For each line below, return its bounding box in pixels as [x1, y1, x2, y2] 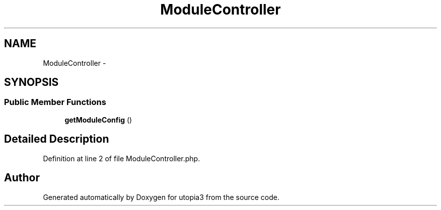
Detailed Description [4, 133, 109, 146]
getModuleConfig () [64, 115, 132, 124]
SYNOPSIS [4, 76, 59, 89]
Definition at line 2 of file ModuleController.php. [43, 154, 200, 163]
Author [4, 171, 40, 184]
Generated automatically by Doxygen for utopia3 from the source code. [43, 192, 279, 201]
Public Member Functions [4, 97, 106, 108]
